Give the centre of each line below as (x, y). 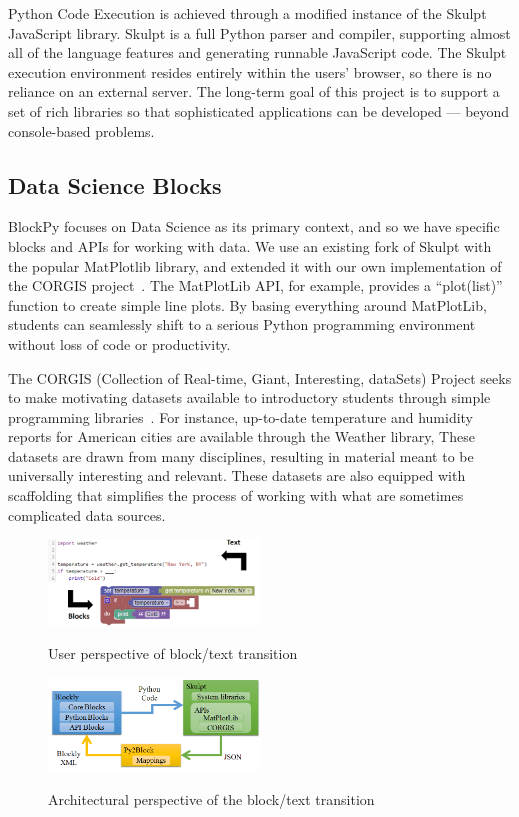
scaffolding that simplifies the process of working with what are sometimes (236, 495)
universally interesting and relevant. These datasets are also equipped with (237, 475)
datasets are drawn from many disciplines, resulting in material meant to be (241, 455)
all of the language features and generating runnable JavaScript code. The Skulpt (257, 52)
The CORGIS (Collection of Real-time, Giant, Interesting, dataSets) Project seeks (260, 377)
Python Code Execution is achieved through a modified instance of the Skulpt (247, 13)
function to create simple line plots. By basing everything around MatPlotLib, (247, 304)
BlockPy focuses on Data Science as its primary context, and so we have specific (254, 226)
